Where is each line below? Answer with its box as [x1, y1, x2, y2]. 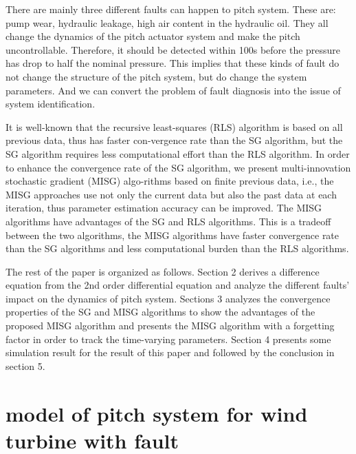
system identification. [5, 96, 96, 111]
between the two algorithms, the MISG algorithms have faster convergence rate [5, 227, 340, 242]
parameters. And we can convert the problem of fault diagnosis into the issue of [5, 83, 341, 97]
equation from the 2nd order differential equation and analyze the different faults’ [5, 278, 350, 292]
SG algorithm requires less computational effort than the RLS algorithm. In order [5, 146, 350, 161]
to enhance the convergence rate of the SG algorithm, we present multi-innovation [5, 160, 351, 174]
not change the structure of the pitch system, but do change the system [5, 69, 307, 83]
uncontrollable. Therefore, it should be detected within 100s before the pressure [5, 42, 341, 56]
